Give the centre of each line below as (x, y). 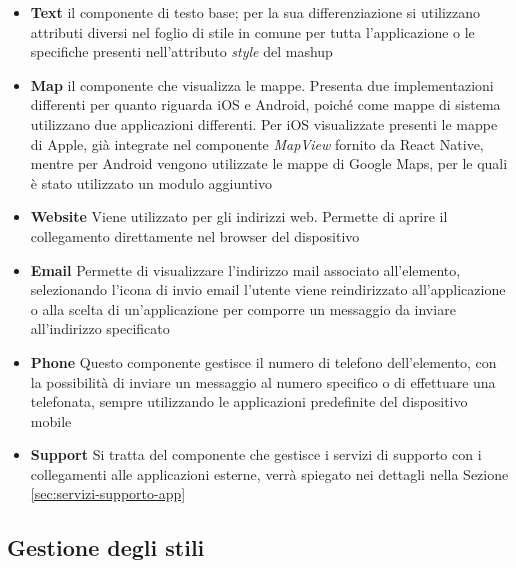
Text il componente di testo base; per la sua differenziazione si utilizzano (255, 12)
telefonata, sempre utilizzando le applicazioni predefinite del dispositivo (249, 401)
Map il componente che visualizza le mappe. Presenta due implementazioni (262, 84)
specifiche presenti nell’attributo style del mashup (181, 51)
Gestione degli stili (106, 547)
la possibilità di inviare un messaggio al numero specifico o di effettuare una (263, 381)
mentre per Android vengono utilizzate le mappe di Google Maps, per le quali (269, 163)
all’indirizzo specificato (100, 328)
